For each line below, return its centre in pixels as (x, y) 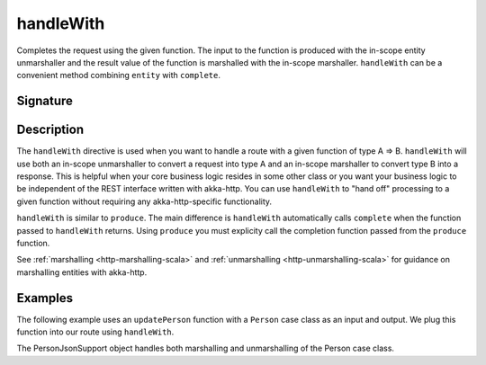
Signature (45, 101)
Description (50, 130)
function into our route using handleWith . (95, 332)
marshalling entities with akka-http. (82, 272)
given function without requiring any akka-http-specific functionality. (144, 201)
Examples (45, 298)
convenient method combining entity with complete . (118, 76)
